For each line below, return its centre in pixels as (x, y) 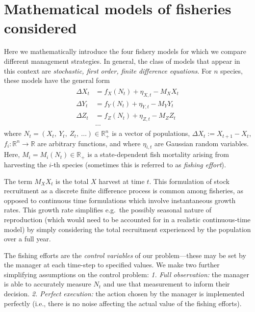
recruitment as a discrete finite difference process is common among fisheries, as (124, 191)
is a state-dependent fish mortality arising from (158, 154)
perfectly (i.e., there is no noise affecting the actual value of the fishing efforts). (123, 303)
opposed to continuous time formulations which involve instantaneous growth (120, 200)
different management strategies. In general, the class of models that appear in (122, 61)
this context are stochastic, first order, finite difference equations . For (108, 70)
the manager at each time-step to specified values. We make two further (112, 265)
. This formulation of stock (189, 181)
